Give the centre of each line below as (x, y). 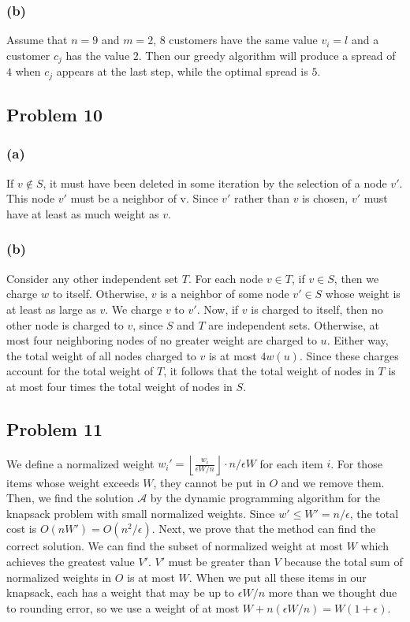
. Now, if (218, 309)
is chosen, (325, 198)
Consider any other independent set (93, 278)
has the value (98, 55)
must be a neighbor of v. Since (144, 198)
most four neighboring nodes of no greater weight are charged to (162, 340)
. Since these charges (349, 355)
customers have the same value (243, 40)
